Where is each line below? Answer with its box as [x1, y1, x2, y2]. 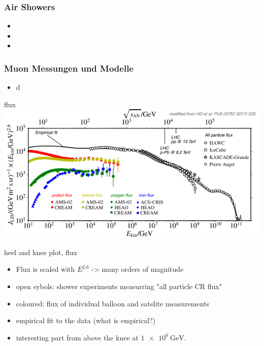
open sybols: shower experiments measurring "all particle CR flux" [16, 281, 222, 292]
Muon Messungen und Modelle [4, 61, 134, 74]
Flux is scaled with [16, 264, 75, 274]
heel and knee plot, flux [4, 246, 77, 257]
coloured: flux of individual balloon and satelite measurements [16, 298, 210, 308]
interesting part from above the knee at [16, 332, 139, 342]
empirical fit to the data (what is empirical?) [16, 315, 156, 326]
